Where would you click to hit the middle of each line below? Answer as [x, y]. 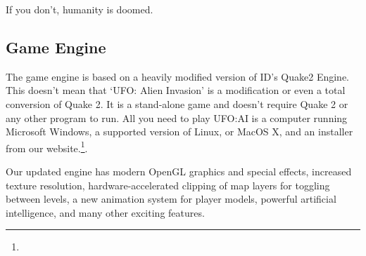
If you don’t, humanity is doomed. [80, 9]
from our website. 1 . [47, 147]
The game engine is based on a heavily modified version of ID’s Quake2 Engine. [177, 76]
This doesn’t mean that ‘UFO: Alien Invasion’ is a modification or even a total [176, 90]
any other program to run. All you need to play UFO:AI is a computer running [177, 117]
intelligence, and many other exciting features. [105, 212]
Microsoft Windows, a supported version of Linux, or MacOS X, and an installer [179, 132]
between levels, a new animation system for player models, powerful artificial [171, 199]
